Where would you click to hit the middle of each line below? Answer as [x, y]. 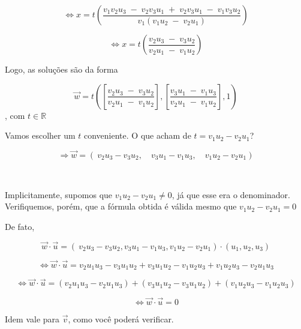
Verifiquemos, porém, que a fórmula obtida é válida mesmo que [121, 206]
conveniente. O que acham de [138, 135]
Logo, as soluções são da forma [61, 69]
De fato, [20, 226]
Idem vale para [32, 318]
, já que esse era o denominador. [231, 194]
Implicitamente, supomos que [59, 194]
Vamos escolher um [40, 135]
